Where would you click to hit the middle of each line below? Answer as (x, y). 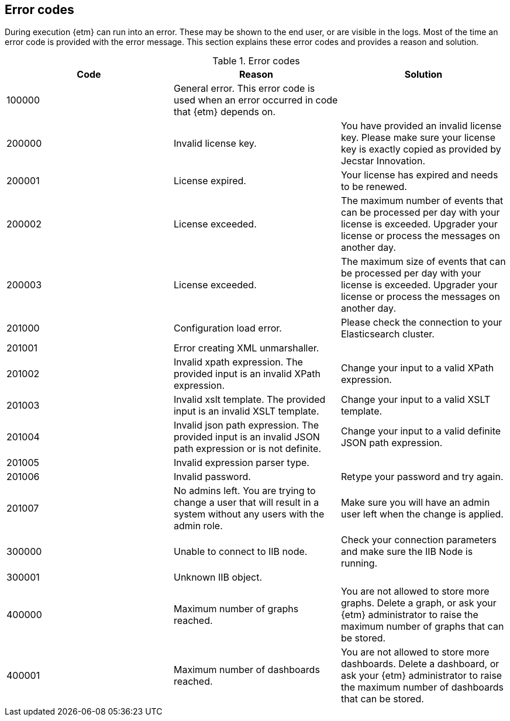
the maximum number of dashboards (422, 687)
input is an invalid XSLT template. (246, 411)
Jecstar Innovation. (383, 161)
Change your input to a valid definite (421, 431)
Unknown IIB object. (218, 577)
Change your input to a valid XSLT (416, 400)
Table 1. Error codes (256, 61)
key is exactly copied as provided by (421, 149)
